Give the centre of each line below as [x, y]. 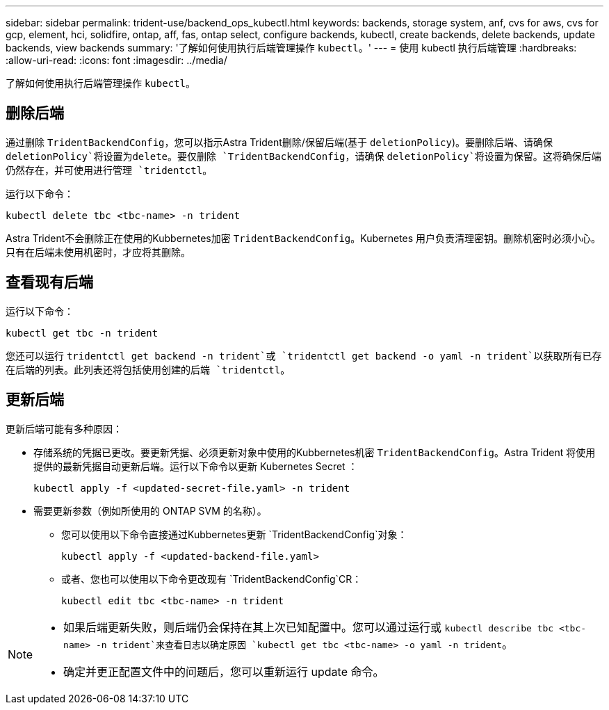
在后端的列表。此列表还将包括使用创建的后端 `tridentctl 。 [148, 369]
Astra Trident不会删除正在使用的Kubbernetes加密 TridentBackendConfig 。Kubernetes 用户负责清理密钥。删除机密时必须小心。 [303, 238]
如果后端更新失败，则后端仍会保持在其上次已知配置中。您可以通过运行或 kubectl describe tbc [309, 627]
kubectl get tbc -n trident [82, 333]
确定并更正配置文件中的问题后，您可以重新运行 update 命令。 [224, 671]
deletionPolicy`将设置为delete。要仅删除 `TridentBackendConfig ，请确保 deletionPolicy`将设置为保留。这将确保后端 [303, 156]
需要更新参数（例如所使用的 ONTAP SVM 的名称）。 [150, 510]
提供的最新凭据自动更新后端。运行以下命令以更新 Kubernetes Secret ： [196, 466]
